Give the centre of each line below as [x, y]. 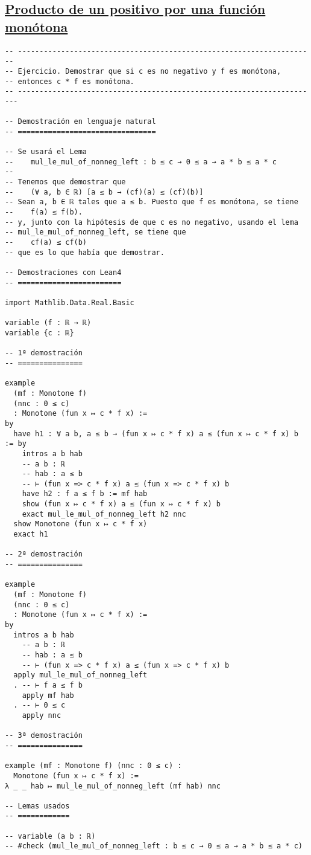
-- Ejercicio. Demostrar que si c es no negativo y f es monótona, [143, 71]
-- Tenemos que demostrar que [65, 182]
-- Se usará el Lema [46, 152]
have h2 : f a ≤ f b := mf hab [85, 494]
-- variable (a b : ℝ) [50, 836]
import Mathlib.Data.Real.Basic [70, 303]
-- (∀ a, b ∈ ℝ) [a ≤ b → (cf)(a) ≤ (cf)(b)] [104, 192]
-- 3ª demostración [44, 736]
